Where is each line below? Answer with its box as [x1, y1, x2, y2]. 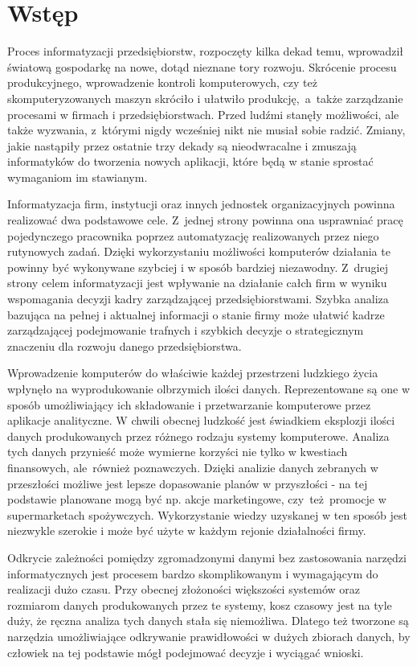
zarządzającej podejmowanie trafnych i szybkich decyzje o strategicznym [7, 322, 364, 339]
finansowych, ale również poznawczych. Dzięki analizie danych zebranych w [7, 458, 378, 475]
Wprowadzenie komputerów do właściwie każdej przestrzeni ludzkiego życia [7, 364, 378, 381]
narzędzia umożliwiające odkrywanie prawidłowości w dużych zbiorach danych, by [7, 627, 411, 644]
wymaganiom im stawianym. [7, 168, 148, 185]
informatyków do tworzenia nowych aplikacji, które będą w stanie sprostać [7, 153, 374, 170]
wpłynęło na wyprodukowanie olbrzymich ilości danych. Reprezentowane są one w [7, 380, 411, 397]
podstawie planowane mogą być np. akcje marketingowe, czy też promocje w [7, 491, 386, 508]
